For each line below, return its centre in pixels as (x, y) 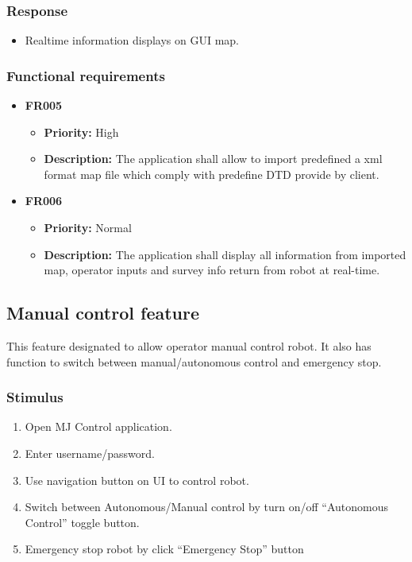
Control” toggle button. (82, 522)
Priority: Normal (88, 227)
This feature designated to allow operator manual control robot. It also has (189, 345)
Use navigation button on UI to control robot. (137, 480)
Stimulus (35, 397)
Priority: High (81, 132)
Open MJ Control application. (98, 426)
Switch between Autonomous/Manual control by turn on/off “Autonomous (206, 507)
